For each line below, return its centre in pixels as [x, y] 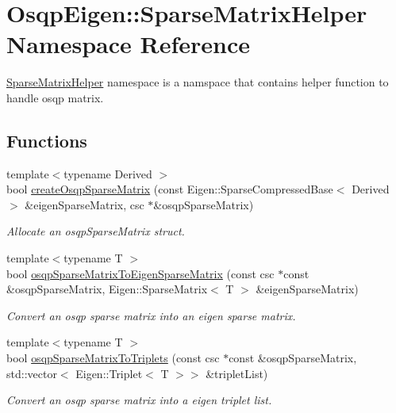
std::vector [32, 373]
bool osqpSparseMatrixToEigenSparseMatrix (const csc [140, 273]
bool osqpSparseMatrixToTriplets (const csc [113, 358]
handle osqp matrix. [55, 97]
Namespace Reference [128, 44]
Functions [47, 140]
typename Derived [108, 173]
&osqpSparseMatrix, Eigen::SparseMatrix [107, 289]
